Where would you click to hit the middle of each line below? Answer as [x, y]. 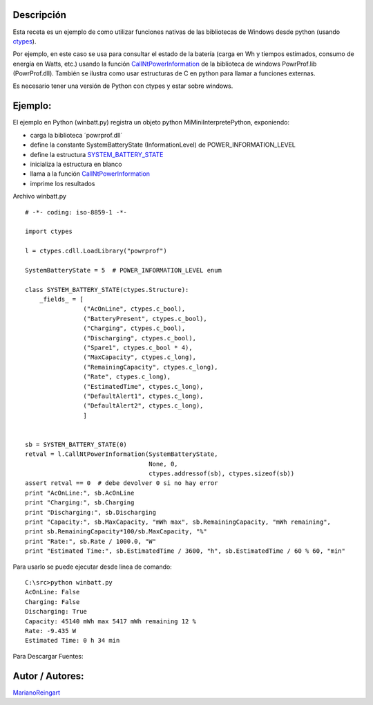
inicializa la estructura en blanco [76, 164]
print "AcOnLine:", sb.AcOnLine [80, 493]
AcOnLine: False [52, 592]
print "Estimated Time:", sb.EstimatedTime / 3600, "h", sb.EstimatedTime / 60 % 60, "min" [185, 551]
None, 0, [164, 464]
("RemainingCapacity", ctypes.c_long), [151, 367]
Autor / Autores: [48, 676]
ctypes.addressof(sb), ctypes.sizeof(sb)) [222, 474]
